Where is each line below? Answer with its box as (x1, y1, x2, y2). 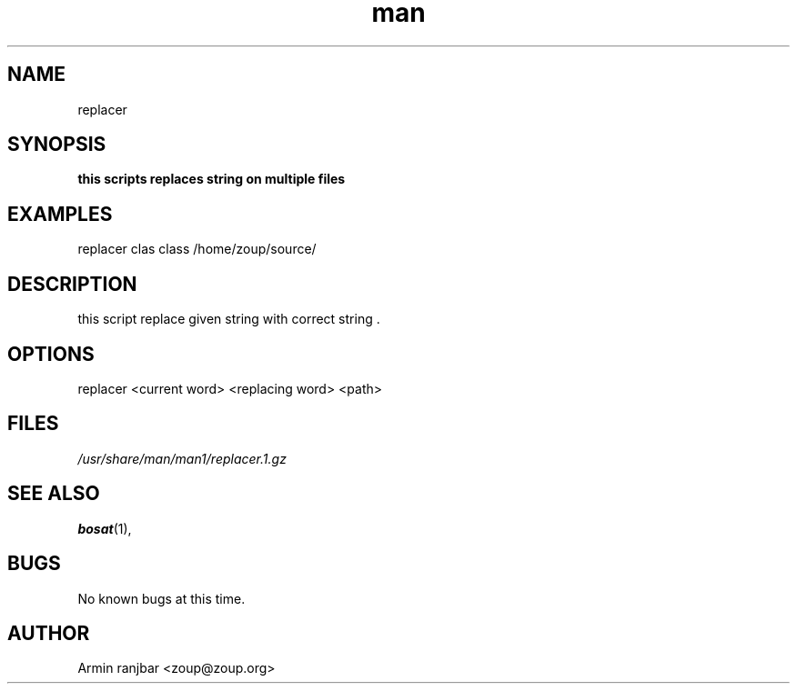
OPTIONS (7, 342, 95, 366)
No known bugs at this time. (77, 590, 246, 606)
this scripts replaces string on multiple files (77, 171, 346, 187)
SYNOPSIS (7, 133, 106, 156)
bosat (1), (77, 520, 132, 536)
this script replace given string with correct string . (77, 311, 380, 327)
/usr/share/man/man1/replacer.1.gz (77, 450, 287, 466)
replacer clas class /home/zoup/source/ (77, 241, 317, 257)
